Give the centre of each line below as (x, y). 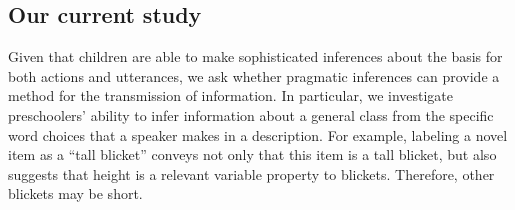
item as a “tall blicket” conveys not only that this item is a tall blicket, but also (252, 154)
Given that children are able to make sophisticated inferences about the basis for (255, 56)
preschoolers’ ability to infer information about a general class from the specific (251, 114)
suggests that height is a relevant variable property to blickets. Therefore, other (251, 173)
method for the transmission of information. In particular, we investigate (231, 95)
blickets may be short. (75, 193)
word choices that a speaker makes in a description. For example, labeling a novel (258, 134)
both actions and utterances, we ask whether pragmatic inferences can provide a (254, 75)
